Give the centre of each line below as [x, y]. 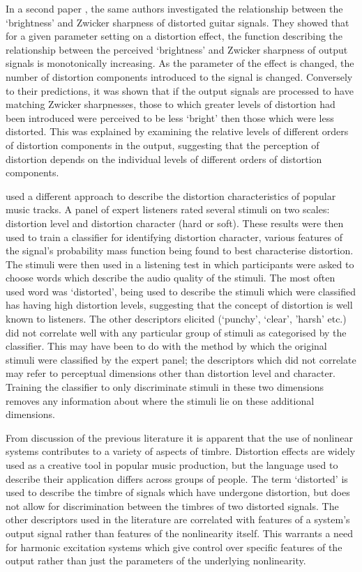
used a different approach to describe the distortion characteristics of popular [171, 195]
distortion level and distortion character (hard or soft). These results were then [175, 223]
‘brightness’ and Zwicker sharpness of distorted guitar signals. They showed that [178, 22]
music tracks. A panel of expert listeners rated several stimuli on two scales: [168, 209]
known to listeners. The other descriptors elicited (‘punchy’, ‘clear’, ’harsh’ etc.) [176, 319]
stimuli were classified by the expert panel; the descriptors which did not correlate [181, 359]
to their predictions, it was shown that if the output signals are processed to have [180, 90]
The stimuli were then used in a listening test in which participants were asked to [180, 264]
